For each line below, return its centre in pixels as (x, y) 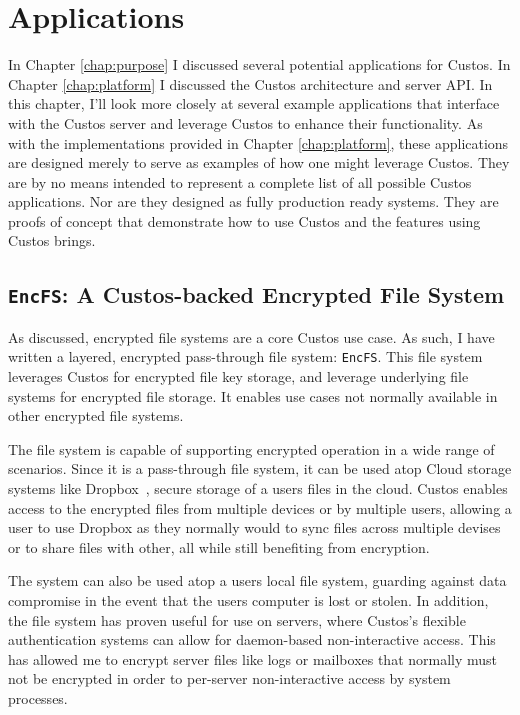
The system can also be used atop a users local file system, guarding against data (257, 580)
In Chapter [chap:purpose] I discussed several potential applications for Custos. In (259, 64)
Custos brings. (52, 240)
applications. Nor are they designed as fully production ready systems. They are (253, 201)
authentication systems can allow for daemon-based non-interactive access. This (252, 639)
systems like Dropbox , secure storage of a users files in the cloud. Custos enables (258, 488)
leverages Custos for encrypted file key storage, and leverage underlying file (238, 376)
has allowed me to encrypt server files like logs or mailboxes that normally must (253, 658)
